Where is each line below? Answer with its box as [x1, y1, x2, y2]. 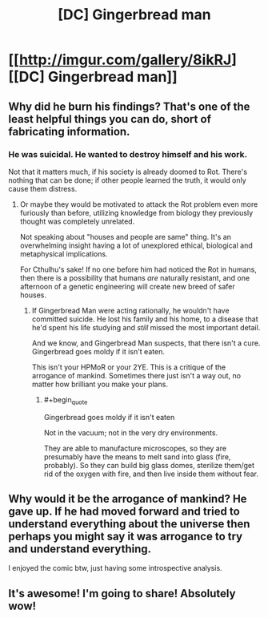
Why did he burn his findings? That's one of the [8, 99, 250, 113]
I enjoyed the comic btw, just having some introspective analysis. [8, 563, 222, 573]
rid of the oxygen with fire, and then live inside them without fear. [43, 469, 258, 479]
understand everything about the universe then [8, 517, 250, 531]
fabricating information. [8, 124, 130, 138]
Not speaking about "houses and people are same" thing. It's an [19, 232, 232, 241]
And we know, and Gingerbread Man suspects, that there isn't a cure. [31, 338, 261, 348]
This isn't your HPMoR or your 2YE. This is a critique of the [31, 362, 226, 372]
